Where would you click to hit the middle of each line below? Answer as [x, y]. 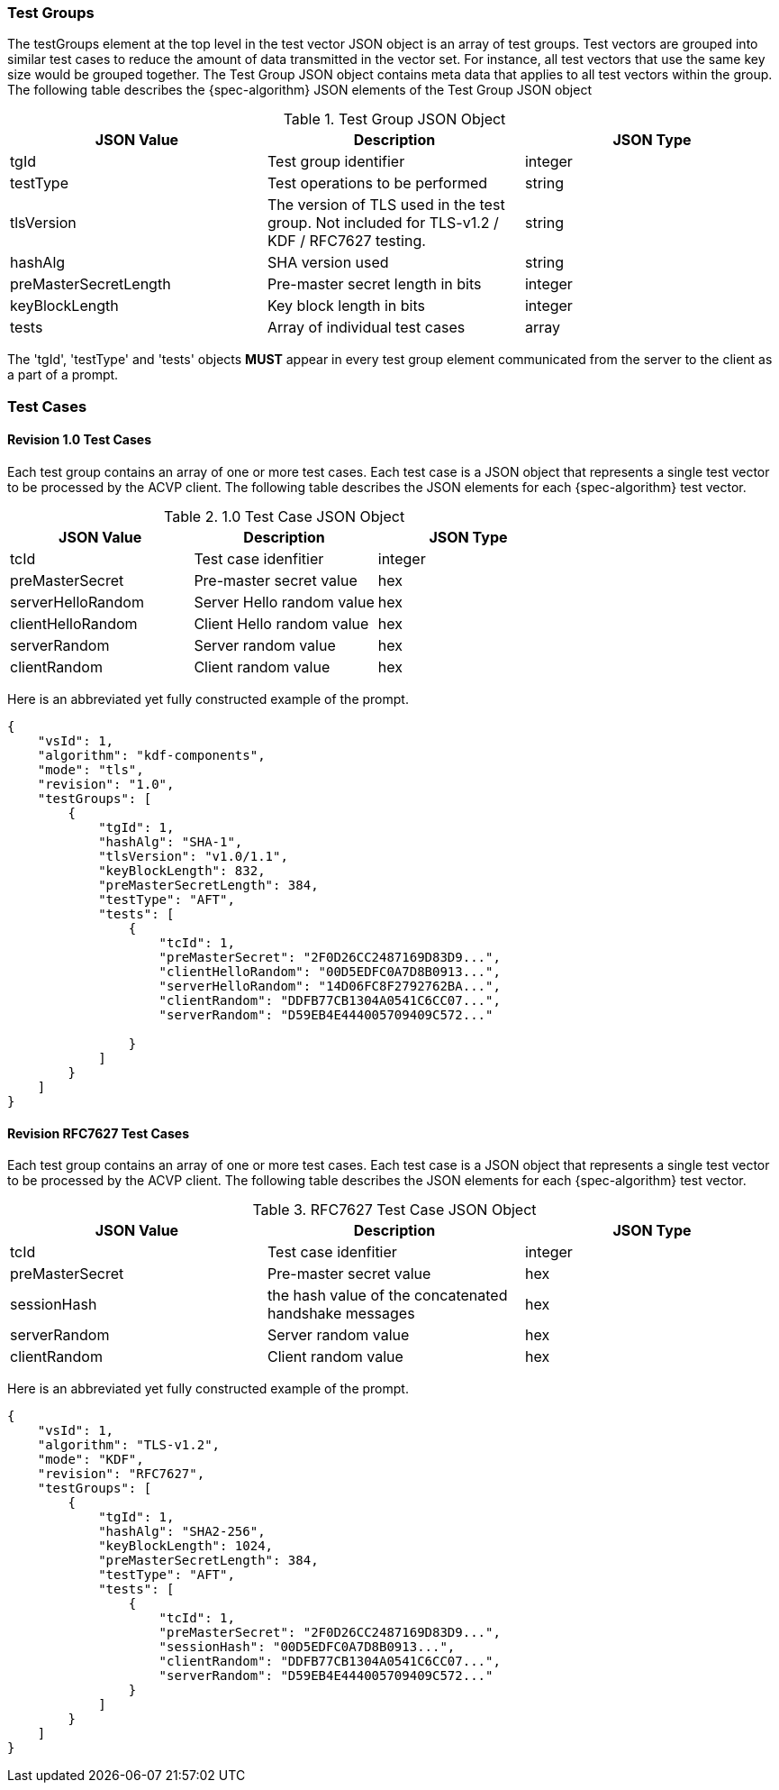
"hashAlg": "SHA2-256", [182, 1532]
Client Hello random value [281, 623]
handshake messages [341, 1314]
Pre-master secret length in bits [374, 284]
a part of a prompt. [63, 375]
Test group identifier [336, 162]
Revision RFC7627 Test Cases [98, 1133]
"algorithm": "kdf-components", [151, 755]
